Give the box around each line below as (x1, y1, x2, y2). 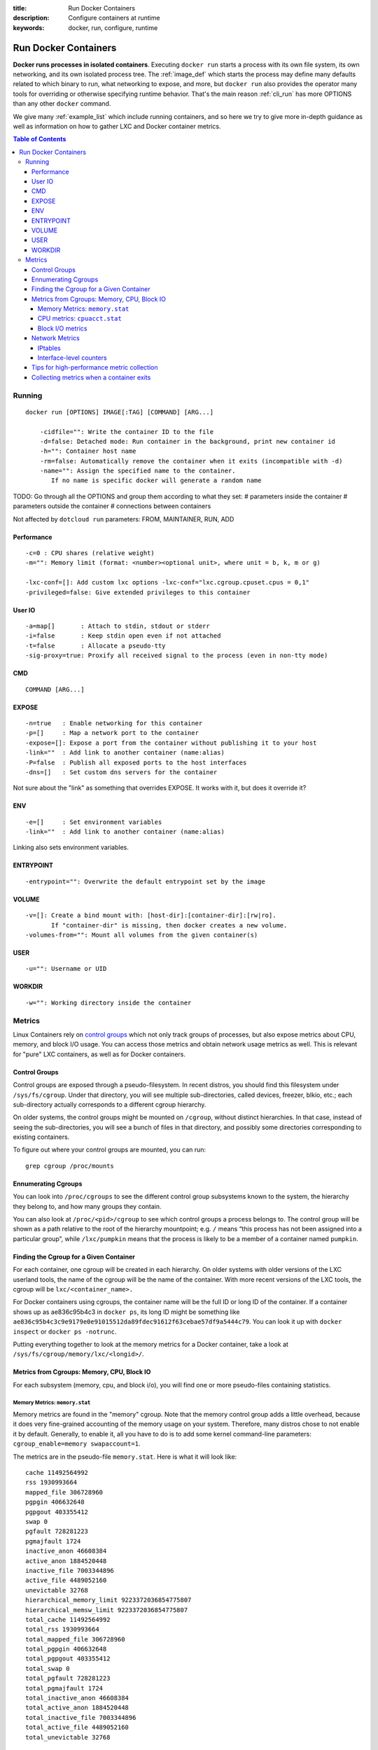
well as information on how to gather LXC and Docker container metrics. (13, 122, 221, 131)
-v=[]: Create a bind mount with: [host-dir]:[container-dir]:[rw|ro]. (25, 911, 276, 920)
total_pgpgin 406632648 (25, 1645, 107, 1653)
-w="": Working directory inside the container (25, 998, 192, 1007)
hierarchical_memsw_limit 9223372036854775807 (25, 1606, 188, 1613)
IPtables (37, 344, 61, 352)
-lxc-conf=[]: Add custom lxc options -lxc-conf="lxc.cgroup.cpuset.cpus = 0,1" (25, 578, 310, 587)
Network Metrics (31, 334, 80, 342)
